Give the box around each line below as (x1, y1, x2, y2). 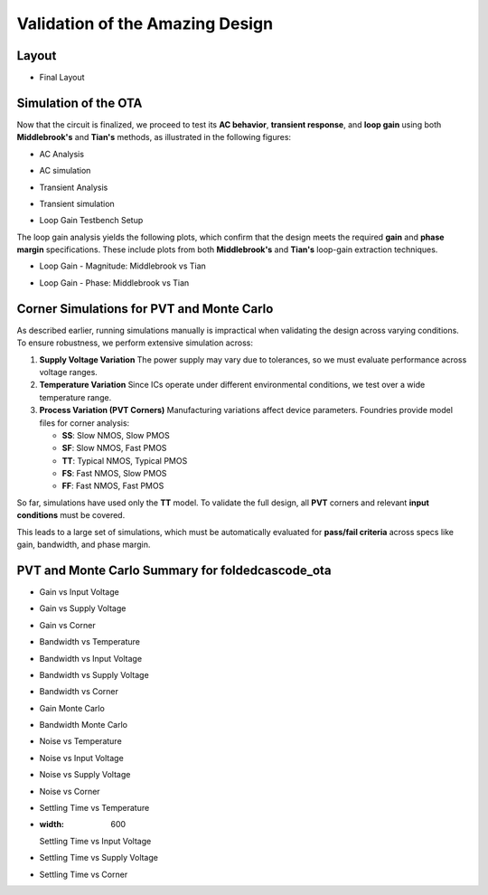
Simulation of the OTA (16, 95, 143, 110)
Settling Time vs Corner (39, 869, 128, 880)
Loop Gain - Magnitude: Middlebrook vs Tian (39, 260, 207, 271)
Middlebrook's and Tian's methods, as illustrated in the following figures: (16, 132, 292, 143)
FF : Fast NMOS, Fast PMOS (61, 480, 164, 492)
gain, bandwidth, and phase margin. (16, 539, 151, 551)
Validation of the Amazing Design (16, 14, 274, 33)
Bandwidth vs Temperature (39, 636, 140, 647)
